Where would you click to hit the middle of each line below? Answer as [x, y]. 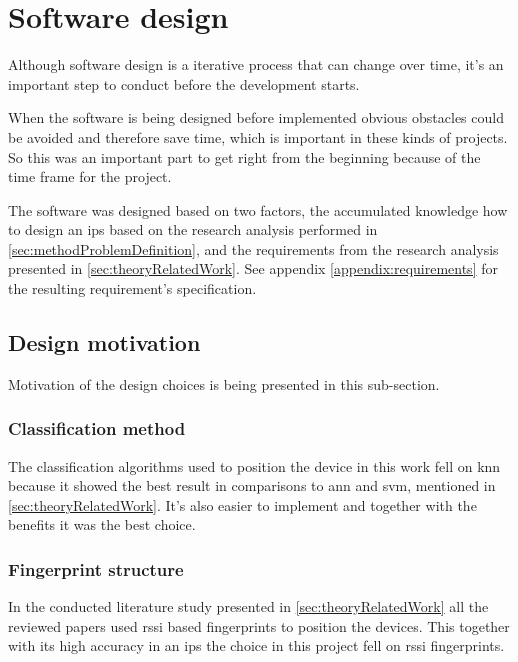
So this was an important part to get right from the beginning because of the [244, 156]
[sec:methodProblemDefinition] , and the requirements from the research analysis [253, 248]
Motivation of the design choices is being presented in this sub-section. [224, 383]
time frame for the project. [90, 176]
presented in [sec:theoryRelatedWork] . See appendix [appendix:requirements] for [253, 268]
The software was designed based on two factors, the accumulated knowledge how [258, 209]
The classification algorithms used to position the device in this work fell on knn [254, 465]
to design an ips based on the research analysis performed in [193, 229]
